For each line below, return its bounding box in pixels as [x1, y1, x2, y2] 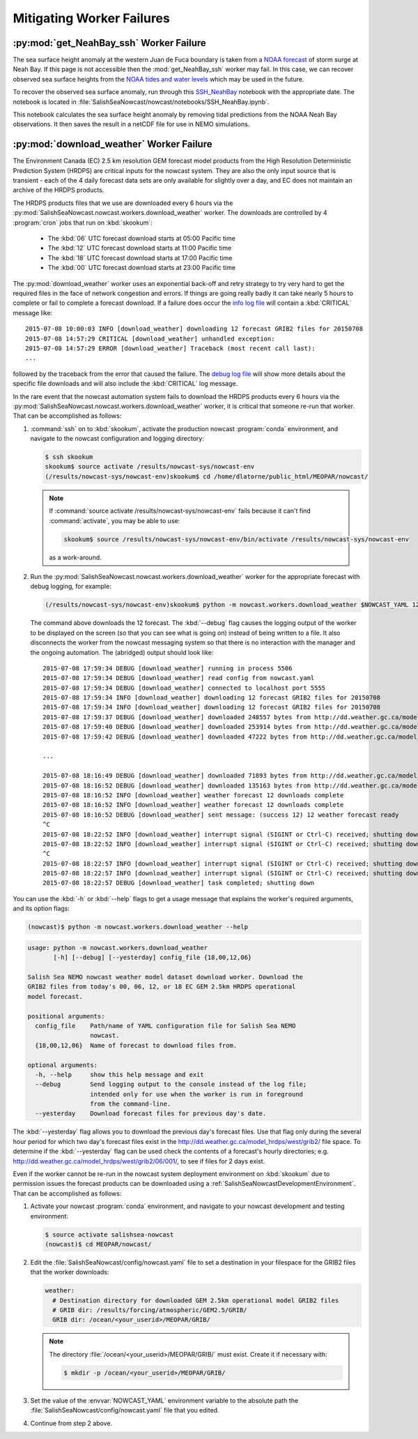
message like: [13, 308, 53, 317]
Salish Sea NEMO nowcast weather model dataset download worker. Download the [27, 973, 303, 981]
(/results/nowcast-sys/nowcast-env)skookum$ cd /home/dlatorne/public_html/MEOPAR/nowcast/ [45, 472, 369, 481]
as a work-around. [49, 553, 102, 562]
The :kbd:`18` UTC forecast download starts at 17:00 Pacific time [47, 253, 233, 262]
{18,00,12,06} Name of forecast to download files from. [35, 1041, 238, 1049]
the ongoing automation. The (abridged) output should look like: [30, 648, 214, 656]
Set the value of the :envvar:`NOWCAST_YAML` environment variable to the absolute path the [30, 1396, 299, 1405]
